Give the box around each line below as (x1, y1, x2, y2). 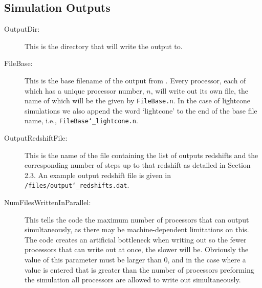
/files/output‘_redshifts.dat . (25, 180, 129, 190)
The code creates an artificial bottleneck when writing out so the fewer (25, 234, 247, 245)
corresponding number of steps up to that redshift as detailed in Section (25, 160, 251, 170)
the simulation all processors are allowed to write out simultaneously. (25, 274, 241, 285)
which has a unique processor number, (25, 85, 144, 96)
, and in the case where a (167, 254, 246, 265)
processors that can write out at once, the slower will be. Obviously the (25, 244, 249, 255)
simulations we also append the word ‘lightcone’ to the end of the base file (25, 105, 257, 116)
